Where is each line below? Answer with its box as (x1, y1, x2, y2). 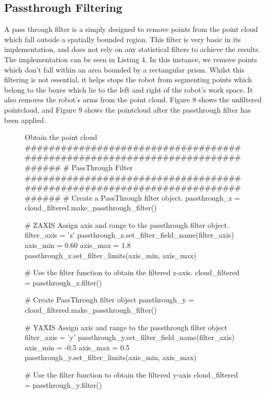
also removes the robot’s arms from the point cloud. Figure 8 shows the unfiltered (4, 94, 262, 105)
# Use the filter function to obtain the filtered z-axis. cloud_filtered (25, 267, 240, 278)
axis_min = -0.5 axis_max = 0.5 (25, 342, 130, 352)
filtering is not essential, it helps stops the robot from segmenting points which (4, 74, 252, 85)
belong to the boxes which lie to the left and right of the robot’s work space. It (4, 84, 253, 95)
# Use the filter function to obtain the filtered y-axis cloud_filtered (25, 369, 238, 380)
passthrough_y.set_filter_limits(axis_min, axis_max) (25, 352, 197, 363)
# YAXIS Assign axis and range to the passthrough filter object (25, 321, 227, 332)
